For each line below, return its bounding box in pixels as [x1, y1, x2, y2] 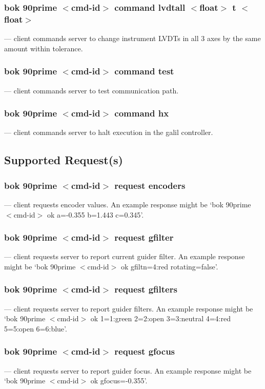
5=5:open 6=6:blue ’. [4, 323, 67, 334]
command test [114, 65, 174, 77]
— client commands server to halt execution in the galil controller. [4, 127, 213, 138]
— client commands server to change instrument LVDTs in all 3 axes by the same [4, 33, 261, 44]
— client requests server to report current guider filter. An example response [4, 251, 245, 262]
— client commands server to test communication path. [4, 85, 179, 95]
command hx [114, 107, 169, 120]
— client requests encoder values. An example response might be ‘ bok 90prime [4, 199, 251, 209]
